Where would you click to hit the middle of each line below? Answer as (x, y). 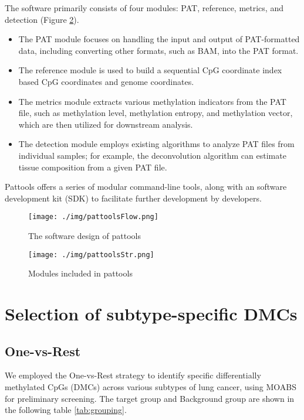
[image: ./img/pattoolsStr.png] (91, 255)
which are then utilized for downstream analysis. (106, 124)
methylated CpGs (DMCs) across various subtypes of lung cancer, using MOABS (151, 386)
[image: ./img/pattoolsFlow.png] (93, 217)
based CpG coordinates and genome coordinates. (106, 81)
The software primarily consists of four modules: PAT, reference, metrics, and (144, 8)
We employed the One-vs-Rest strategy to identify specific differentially (133, 375)
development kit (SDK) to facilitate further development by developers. (133, 198)
